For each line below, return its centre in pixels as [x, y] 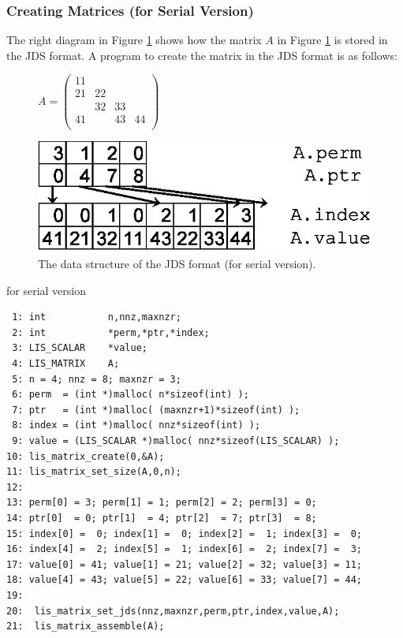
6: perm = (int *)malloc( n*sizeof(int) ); [131, 395]
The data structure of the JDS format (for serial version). [177, 264]
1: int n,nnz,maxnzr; [97, 317]
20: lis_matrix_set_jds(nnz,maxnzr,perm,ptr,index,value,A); [173, 611]
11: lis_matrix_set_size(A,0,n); [94, 472]
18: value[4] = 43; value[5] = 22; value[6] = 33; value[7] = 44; [185, 580]
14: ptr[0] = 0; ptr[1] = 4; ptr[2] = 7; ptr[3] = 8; [162, 518]
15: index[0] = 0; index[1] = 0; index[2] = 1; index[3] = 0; [185, 534]
